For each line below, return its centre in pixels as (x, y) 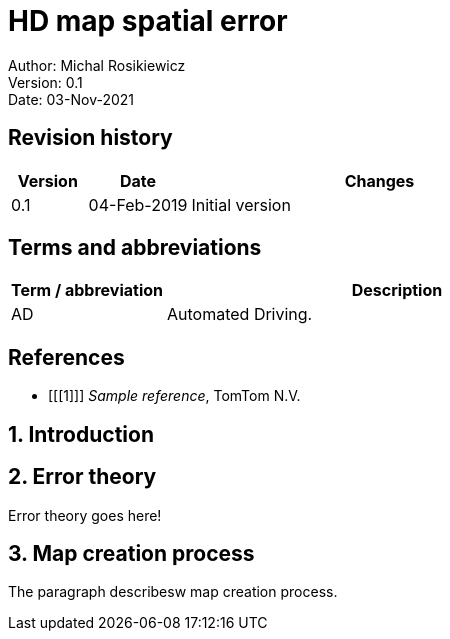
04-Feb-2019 (138, 204)
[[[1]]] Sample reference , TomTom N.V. (174, 396)
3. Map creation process (131, 553)
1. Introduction (81, 434)
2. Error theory (82, 477)
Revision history (90, 138)
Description (397, 290)
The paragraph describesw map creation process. (173, 592)
